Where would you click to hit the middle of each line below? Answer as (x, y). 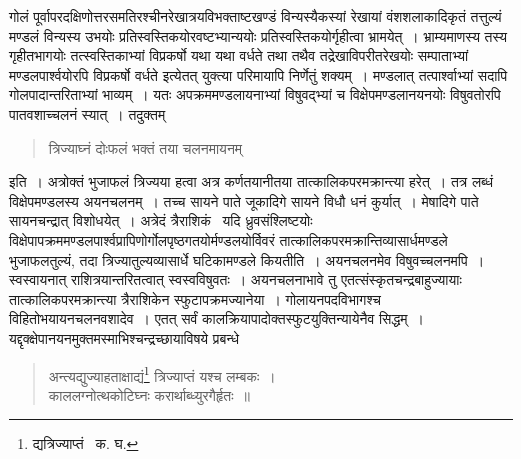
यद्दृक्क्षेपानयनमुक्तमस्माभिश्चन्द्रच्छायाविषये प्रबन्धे (124, 337)
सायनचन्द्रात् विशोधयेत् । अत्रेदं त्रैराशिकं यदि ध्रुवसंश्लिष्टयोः (161, 220)
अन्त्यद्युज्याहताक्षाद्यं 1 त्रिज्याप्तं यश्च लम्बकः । (162, 374)
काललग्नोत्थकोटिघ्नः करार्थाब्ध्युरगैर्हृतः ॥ (149, 394)
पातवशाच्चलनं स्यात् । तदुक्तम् (87, 113)
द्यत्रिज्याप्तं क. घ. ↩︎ (85, 443)
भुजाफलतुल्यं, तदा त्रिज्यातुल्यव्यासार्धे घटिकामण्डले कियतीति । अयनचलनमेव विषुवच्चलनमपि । (247, 259)
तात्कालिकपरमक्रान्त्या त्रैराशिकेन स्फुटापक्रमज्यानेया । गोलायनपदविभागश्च (195, 298)
